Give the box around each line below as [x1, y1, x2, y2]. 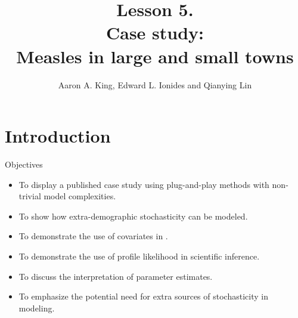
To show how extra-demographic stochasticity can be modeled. [18, 209, 248, 222]
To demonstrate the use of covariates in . [18, 230, 168, 242]
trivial [18, 190, 41, 202]
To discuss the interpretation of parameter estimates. [18, 270, 213, 282]
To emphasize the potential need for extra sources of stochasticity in [18, 290, 268, 302]
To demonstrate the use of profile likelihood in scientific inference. [18, 250, 260, 262]
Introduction [5, 124, 111, 148]
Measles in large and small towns [16, 44, 294, 68]
